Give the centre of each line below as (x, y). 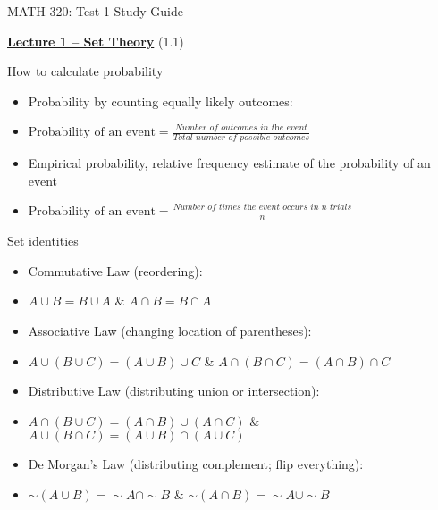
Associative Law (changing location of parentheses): (170, 330)
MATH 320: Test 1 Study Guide (95, 11)
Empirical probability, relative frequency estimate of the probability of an (229, 163)
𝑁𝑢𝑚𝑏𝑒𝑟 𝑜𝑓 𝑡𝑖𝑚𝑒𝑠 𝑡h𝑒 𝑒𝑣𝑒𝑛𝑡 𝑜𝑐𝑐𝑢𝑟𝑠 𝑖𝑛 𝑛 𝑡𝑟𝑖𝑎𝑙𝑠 (262, 208)
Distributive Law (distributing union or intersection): (174, 391)
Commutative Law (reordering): (115, 270)
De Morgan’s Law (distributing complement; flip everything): (196, 464)
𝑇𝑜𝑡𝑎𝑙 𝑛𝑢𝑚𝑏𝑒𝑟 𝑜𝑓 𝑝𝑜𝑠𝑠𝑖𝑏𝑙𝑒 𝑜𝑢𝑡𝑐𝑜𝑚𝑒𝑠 (241, 138)
